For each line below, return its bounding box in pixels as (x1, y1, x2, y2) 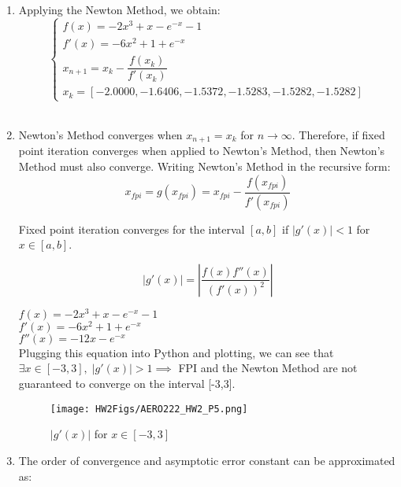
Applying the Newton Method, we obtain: (18, 2, 221, 17)
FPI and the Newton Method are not (178, 360, 358, 376)
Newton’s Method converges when (18, 127, 183, 143)
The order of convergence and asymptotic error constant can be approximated (18, 452, 395, 468)
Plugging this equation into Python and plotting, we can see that (18, 344, 334, 360)
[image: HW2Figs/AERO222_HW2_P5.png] (50, 403, 248, 415)
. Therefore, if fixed (291, 127, 385, 143)
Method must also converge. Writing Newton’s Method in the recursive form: (18, 158, 391, 175)
